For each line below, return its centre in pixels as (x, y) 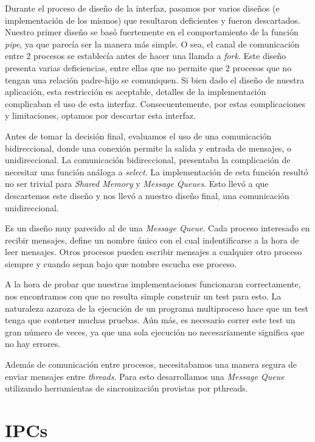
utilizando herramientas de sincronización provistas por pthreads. (126, 388)
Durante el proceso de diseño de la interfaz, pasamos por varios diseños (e (142, 8)
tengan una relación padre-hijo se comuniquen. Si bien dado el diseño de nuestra (154, 79)
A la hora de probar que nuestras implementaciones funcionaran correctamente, (153, 284)
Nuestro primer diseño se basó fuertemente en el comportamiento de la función (152, 32)
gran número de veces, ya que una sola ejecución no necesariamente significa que (155, 331)
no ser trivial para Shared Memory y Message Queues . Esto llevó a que (137, 184)
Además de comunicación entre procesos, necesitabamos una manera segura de (151, 364)
